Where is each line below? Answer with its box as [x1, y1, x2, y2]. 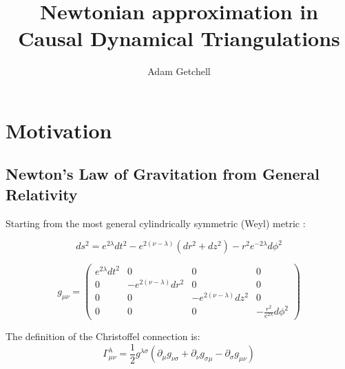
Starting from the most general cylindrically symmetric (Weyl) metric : [6, 215, 306, 230]
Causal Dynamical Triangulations [18, 24, 340, 52]
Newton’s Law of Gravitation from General [6, 163, 320, 184]
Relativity [6, 183, 78, 204]
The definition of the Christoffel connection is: [6, 329, 200, 344]
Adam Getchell [147, 64, 211, 78]
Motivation [6, 116, 112, 144]
